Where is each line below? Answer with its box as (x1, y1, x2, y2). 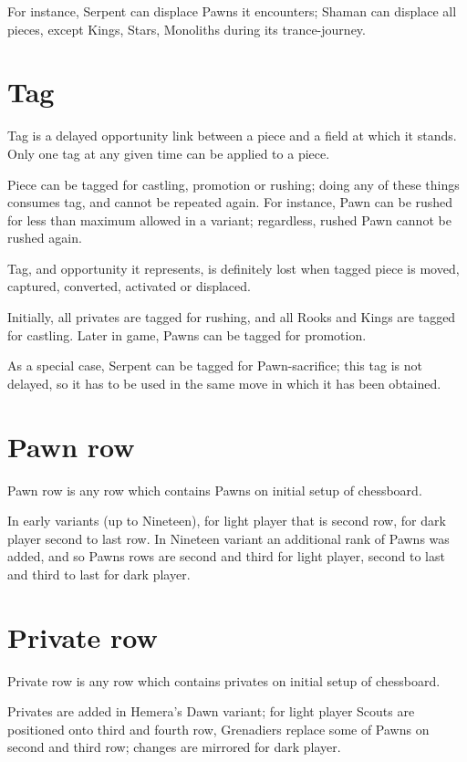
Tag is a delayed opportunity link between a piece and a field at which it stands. (7, 126, 457, 145)
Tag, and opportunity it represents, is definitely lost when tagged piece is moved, (7, 258, 460, 277)
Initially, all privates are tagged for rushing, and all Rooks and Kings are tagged (7, 308, 456, 327)
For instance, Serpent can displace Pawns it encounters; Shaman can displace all (7, 2, 457, 20)
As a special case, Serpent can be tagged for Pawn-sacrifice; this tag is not (7, 356, 422, 375)
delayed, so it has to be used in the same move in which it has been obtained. (7, 373, 441, 392)
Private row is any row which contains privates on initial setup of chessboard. (7, 671, 441, 690)
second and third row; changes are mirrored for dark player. (7, 737, 341, 757)
